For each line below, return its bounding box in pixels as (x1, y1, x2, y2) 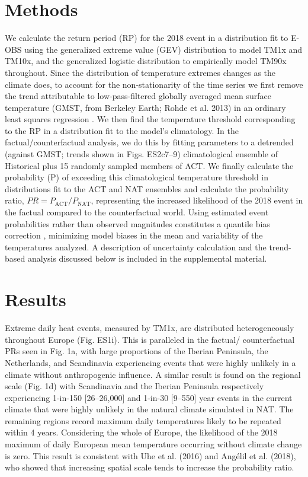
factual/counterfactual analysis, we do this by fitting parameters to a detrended (5, 136, 294, 148)
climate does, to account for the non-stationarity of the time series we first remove (5, 78, 303, 90)
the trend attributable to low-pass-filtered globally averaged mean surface (5, 90, 271, 102)
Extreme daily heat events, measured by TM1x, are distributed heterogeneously (5, 322, 294, 334)
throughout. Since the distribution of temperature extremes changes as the (5, 66, 276, 78)
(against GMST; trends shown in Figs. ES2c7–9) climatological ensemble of (5, 148, 278, 160)
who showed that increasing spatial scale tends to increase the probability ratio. (5, 461, 294, 473)
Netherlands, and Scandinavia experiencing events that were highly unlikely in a (5, 356, 296, 368)
